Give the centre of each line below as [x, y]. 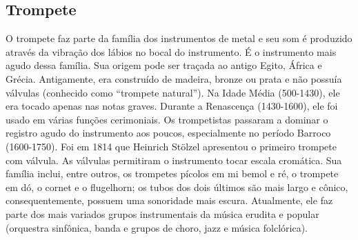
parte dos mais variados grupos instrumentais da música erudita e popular [162, 213]
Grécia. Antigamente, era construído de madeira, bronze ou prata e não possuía [174, 78]
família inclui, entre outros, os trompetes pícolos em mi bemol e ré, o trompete [172, 173]
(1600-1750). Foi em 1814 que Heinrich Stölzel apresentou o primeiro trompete [171, 146]
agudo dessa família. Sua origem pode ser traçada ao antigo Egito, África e [164, 65]
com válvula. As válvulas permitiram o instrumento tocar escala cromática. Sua [174, 160]
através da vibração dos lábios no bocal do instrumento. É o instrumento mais [171, 51]
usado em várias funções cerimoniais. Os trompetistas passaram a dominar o [167, 119]
